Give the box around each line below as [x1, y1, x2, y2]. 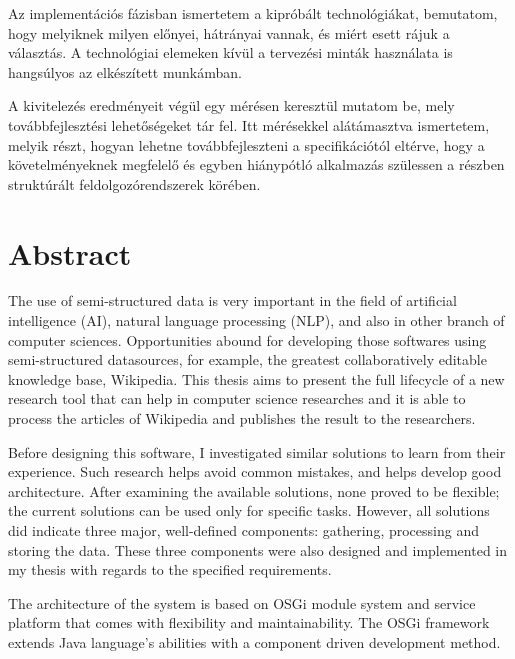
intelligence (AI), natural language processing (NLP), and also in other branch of [8, 310, 505, 331]
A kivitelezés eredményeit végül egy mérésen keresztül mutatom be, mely [8, 95, 455, 116]
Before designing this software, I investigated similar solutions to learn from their [8, 441, 506, 462]
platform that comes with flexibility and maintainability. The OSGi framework [8, 612, 490, 633]
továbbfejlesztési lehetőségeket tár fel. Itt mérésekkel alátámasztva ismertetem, [8, 114, 490, 135]
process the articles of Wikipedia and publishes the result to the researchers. [8, 408, 476, 429]
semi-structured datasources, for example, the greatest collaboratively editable [8, 349, 487, 370]
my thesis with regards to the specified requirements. [8, 559, 332, 580]
